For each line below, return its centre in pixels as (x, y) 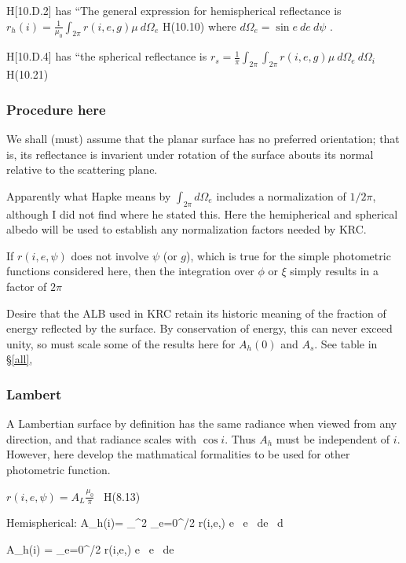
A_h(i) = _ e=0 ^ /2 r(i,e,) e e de (90, 548)
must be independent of (333, 438)
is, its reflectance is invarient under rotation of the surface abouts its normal (190, 154)
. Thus (240, 438)
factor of (27, 286)
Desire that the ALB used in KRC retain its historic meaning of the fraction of (196, 313)
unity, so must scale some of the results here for (121, 343)
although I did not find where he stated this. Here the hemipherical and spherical (202, 213)
